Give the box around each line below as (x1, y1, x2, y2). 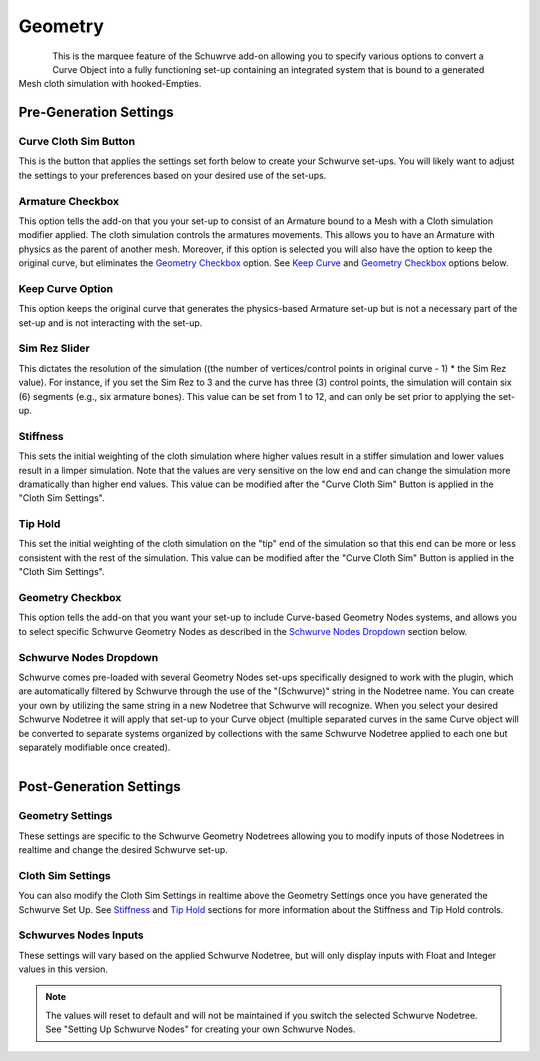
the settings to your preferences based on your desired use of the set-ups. (18, 169, 327, 181)
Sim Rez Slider (18, 341, 90, 355)
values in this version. (18, 963, 109, 975)
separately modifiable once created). (18, 741, 171, 753)
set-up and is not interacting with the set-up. (18, 316, 203, 329)
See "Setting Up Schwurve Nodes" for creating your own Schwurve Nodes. (45, 1023, 356, 1035)
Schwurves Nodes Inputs (18, 928, 144, 942)
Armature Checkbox (18, 194, 120, 208)
